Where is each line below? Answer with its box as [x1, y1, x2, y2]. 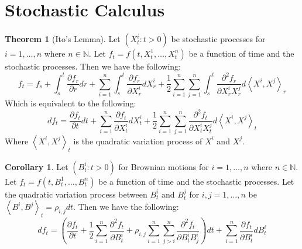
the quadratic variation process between [5, 188, 147, 200]
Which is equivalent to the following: [5, 97, 136, 109]
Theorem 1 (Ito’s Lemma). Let [5, 33, 121, 45]
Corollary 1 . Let [5, 160, 68, 172]
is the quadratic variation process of [73, 134, 203, 147]
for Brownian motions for [118, 160, 209, 172]
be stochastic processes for [171, 33, 266, 45]
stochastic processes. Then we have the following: [5, 60, 181, 72]
